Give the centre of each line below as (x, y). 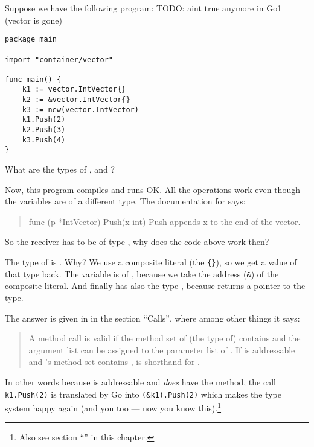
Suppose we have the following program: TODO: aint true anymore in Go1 (143, 8)
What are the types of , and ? (60, 169)
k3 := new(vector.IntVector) (80, 109)
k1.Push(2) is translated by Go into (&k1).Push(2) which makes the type (143, 394)
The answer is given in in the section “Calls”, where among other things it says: (152, 318)
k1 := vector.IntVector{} (74, 90)
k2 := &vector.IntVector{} (76, 100)
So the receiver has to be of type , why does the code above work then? (137, 242)
